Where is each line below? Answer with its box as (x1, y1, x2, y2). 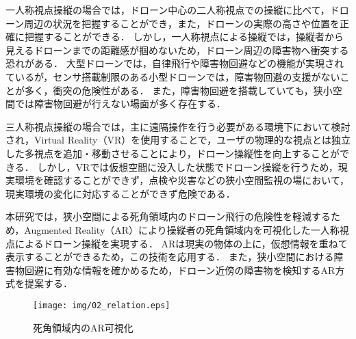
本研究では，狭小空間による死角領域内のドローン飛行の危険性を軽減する (5, 209, 331, 223)
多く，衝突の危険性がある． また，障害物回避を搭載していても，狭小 (24, 83, 333, 97)
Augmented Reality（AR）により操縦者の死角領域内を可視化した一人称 (24, 222, 340, 236)
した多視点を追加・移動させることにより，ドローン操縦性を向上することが (5, 146, 340, 160)
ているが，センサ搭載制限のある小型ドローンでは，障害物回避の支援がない (5, 69, 340, 83)
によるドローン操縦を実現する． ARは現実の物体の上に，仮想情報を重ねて (14, 236, 348, 250)
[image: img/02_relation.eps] (33, 300, 170, 310)
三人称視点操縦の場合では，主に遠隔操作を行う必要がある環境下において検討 (5, 119, 351, 133)
